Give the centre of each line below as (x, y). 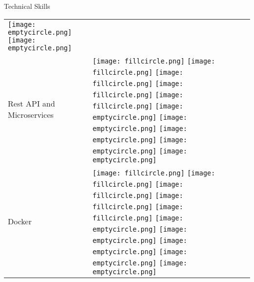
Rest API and (32, 104)
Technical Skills (27, 6)
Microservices (31, 115)
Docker (20, 221)
